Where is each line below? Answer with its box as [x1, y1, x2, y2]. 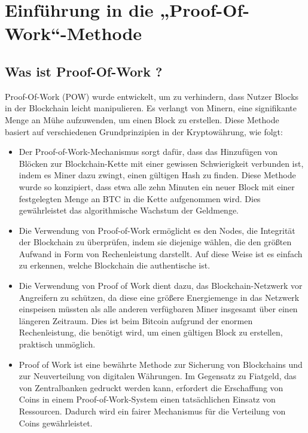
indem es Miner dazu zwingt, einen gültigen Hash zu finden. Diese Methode [19, 169, 296, 181]
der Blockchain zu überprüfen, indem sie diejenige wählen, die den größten [19, 236, 292, 248]
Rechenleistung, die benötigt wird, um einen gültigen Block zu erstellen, [19, 326, 283, 339]
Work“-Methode [5, 21, 142, 45]
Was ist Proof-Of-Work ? [5, 62, 163, 80]
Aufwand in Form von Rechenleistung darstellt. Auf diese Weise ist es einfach [19, 247, 303, 260]
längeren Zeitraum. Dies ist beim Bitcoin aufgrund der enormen [19, 314, 253, 327]
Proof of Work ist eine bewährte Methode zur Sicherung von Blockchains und [19, 358, 303, 370]
